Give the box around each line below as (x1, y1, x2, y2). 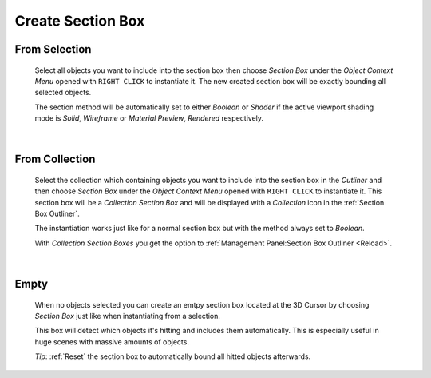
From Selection (14, 42, 92, 56)
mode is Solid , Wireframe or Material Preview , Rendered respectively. (34, 113, 263, 123)
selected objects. (34, 88, 92, 97)
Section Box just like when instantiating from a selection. (34, 312, 221, 321)
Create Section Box (14, 12, 145, 30)
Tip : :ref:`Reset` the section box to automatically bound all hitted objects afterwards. (34, 352, 311, 361)
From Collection (14, 153, 96, 166)
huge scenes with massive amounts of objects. (34, 336, 189, 347)
